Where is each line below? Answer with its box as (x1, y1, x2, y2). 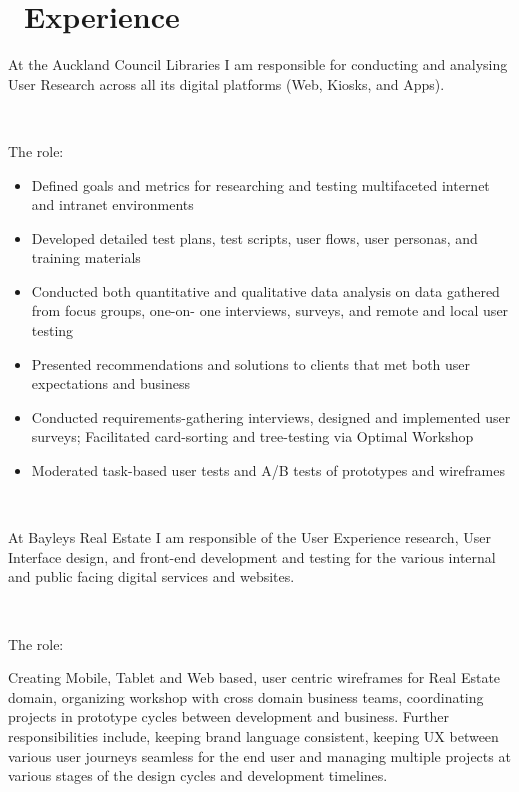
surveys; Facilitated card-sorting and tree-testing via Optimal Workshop (31, 426, 474, 447)
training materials (31, 247, 141, 268)
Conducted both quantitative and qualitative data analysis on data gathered (31, 280, 500, 301)
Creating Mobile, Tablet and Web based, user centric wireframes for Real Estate (8, 667, 501, 688)
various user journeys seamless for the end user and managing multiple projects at (8, 745, 511, 766)
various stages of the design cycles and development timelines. (8, 765, 388, 786)
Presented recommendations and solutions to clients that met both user (31, 353, 471, 374)
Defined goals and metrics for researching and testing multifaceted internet (31, 174, 490, 195)
